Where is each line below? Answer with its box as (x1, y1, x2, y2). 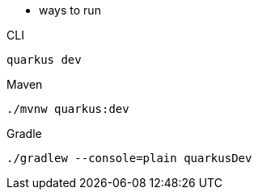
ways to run (39, 3, 101, 17)
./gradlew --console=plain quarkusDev (6, 152, 252, 165)
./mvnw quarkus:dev (6, 102, 129, 115)
